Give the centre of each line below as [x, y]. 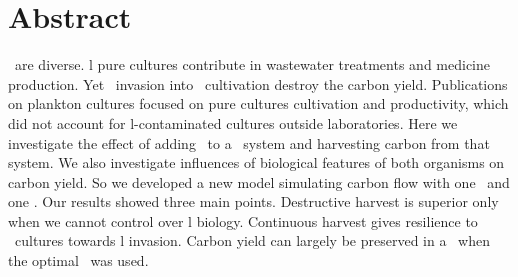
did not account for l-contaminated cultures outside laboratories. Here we [233, 122]
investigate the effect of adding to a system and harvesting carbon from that [249, 142]
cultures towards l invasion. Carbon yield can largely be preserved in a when [252, 240]
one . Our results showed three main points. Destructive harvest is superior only [253, 201]
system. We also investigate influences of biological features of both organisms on [256, 162]
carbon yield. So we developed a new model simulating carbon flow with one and [259, 181]
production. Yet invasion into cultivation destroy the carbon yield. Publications [258, 83]
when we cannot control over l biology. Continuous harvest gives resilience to [243, 220]
